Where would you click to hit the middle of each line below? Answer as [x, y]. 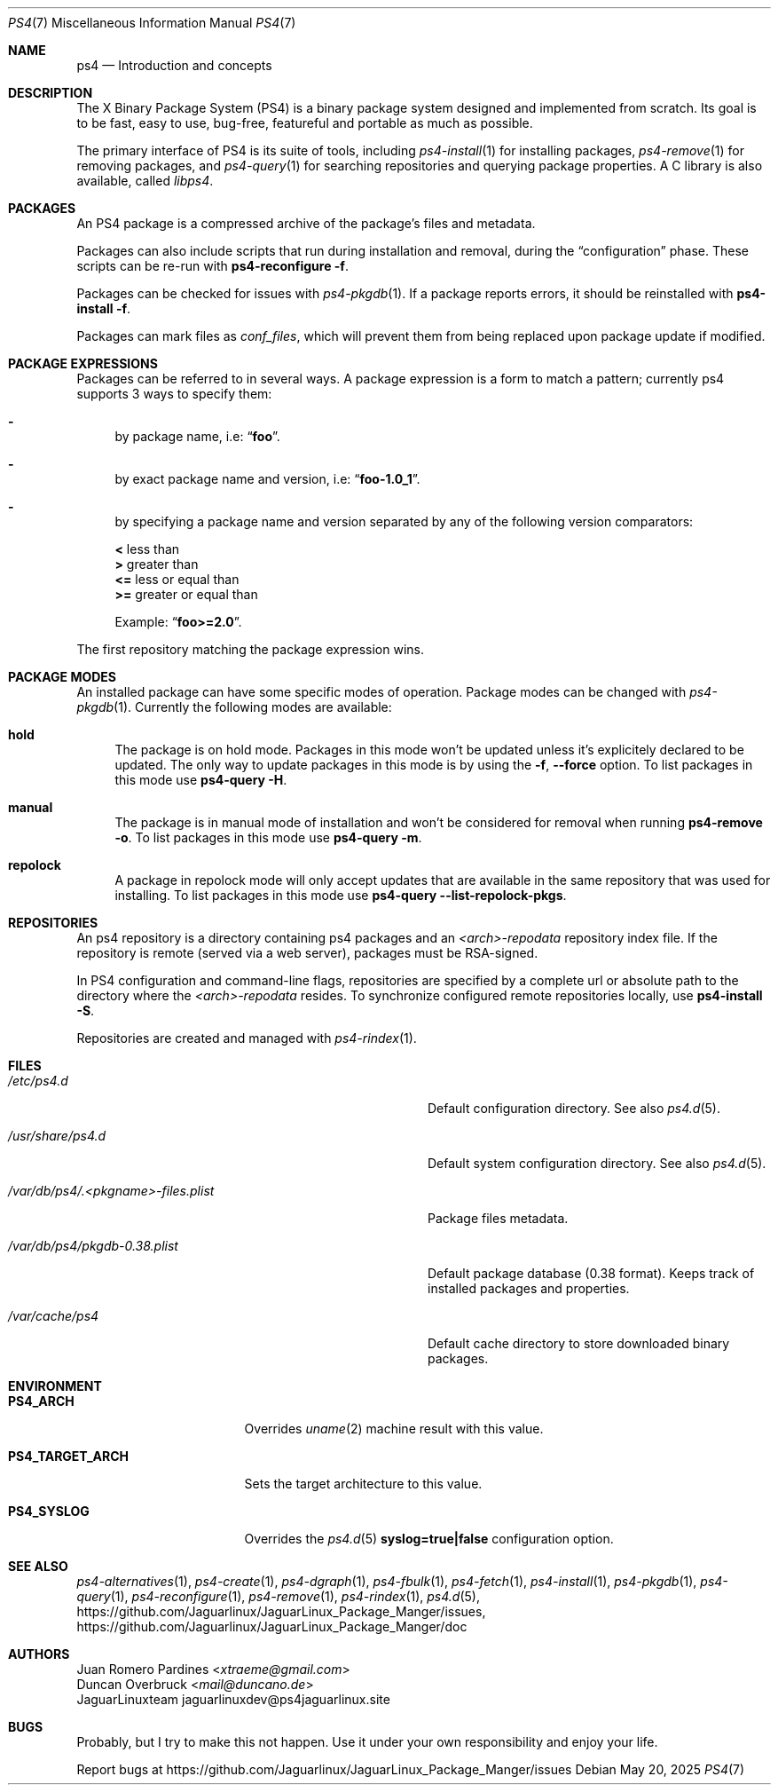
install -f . [104, 308]
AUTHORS [39, 1654]
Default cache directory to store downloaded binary [579, 1343]
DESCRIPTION [51, 93]
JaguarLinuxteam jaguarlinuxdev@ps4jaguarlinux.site [233, 1699]
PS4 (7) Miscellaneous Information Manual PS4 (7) [152, 23]
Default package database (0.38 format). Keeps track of [591, 1273]
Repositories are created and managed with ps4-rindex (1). [247, 1038]
